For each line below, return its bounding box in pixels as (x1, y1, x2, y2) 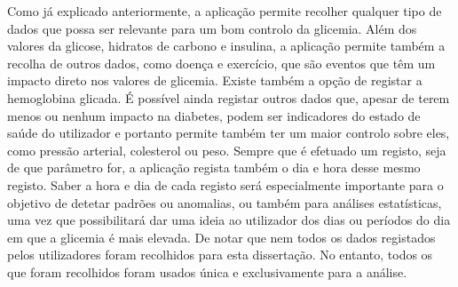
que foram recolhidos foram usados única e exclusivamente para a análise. (7, 262, 407, 281)
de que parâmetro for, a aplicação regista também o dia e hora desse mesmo (7, 158, 421, 177)
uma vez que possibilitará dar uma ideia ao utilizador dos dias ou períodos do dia (7, 211, 451, 229)
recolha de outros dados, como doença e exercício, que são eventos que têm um (7, 53, 436, 72)
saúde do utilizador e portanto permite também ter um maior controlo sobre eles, (7, 124, 450, 142)
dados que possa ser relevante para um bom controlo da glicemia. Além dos (7, 19, 417, 37)
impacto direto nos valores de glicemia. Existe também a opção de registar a (7, 71, 422, 90)
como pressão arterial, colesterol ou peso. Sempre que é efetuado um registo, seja (7, 140, 446, 159)
